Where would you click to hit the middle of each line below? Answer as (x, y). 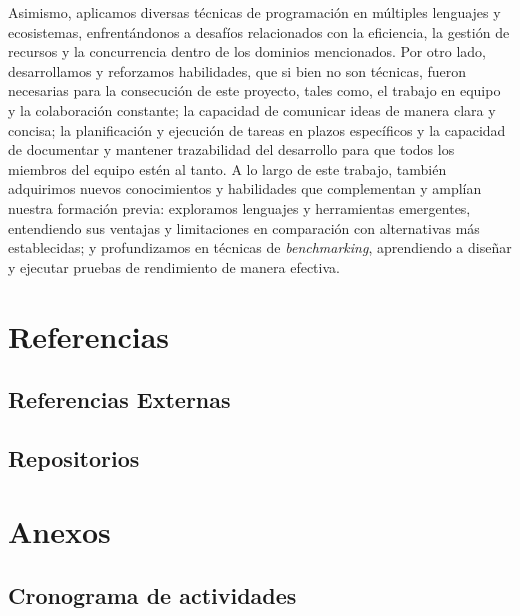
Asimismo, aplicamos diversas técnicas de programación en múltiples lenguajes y (254, 12)
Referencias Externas (119, 399)
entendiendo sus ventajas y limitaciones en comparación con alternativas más (244, 227)
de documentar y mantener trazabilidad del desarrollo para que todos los (231, 149)
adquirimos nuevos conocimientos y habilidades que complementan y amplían (245, 188)
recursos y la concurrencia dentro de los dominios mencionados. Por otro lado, (247, 51)
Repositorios (74, 457)
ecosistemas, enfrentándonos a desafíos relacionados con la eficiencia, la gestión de (259, 31)
